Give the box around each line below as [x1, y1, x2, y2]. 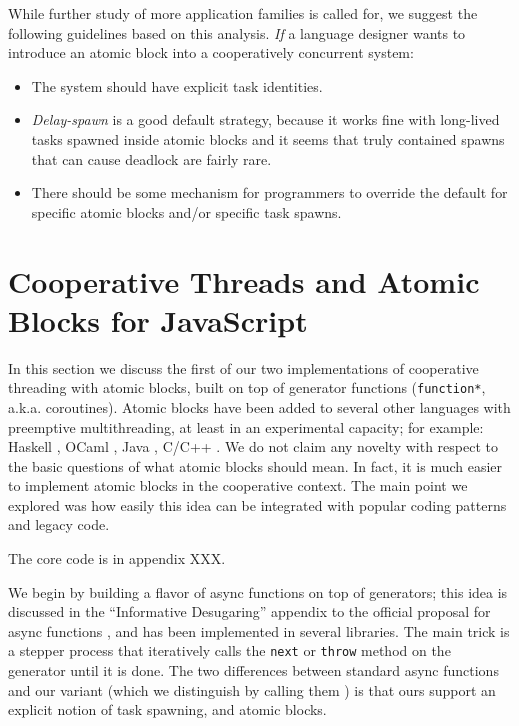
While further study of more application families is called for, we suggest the [8, 3, 478, 23]
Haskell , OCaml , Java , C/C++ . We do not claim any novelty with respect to [8, 436, 498, 457]
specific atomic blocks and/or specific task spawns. [31, 201, 342, 222]
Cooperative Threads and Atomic [8, 260, 480, 301]
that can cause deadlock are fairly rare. [31, 148, 272, 169]
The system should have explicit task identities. [31, 75, 323, 96]
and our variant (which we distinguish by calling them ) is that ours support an [8, 679, 496, 700]
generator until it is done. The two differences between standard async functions [8, 660, 499, 681]
